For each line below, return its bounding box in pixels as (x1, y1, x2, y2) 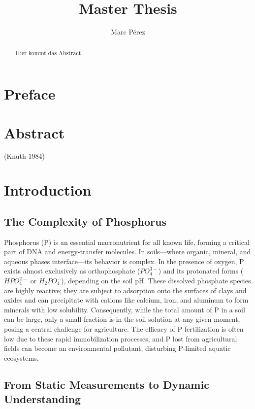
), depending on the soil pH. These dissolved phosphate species (61, 275, 251, 286)
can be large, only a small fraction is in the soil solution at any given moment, (4, 314, 240, 324)
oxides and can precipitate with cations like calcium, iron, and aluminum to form (4, 295, 249, 305)
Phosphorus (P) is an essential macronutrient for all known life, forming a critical (4, 237, 250, 247)
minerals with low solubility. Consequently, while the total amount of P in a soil (4, 304, 245, 314)
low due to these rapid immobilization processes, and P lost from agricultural (4, 333, 237, 343)
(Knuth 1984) (4, 151, 45, 161)
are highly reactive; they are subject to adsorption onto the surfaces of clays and (4, 285, 247, 295)
